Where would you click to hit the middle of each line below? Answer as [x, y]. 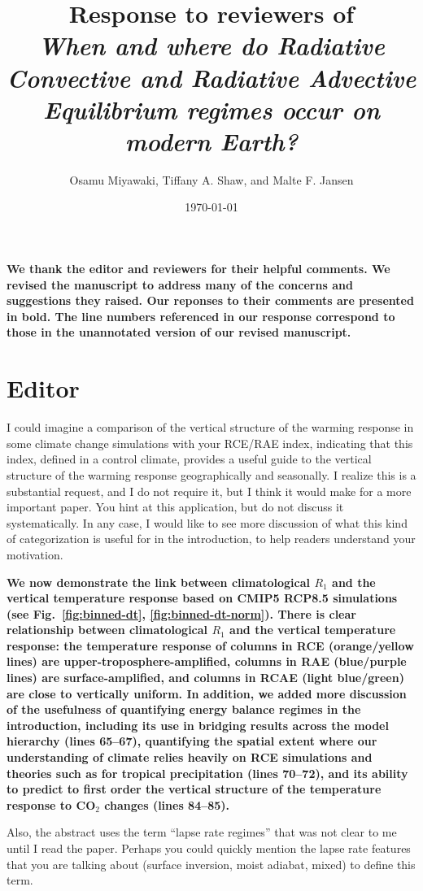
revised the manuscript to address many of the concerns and [180, 284]
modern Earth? [211, 141]
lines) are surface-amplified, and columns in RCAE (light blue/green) [205, 678]
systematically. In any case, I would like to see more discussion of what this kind [207, 522]
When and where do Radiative [211, 46]
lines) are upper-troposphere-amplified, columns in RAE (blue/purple [207, 661]
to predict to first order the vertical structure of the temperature [194, 789]
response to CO [51, 804]
